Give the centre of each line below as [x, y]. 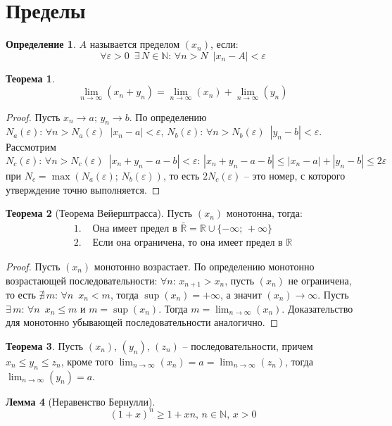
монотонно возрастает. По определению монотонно [204, 266]
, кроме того [87, 361]
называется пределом [135, 44]
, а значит [241, 295]
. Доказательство [317, 308]
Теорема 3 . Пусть [45, 345]
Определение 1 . [41, 44]
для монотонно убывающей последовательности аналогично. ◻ [142, 322]
